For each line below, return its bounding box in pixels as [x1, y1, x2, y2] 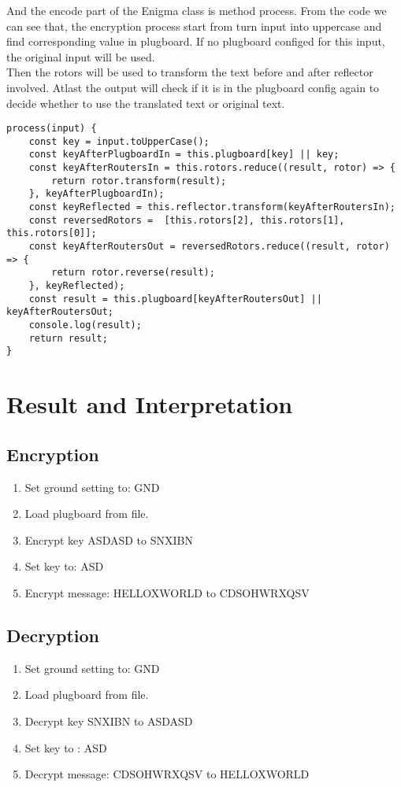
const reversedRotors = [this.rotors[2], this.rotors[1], [28, 214, 345, 226]
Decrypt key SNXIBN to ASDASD [24, 712, 193, 729]
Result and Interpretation [6, 388, 293, 420]
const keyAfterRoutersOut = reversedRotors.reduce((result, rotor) [28, 241, 390, 253]
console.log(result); [28, 320, 142, 331]
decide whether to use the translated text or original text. [6, 94, 285, 111]
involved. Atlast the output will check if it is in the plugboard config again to [6, 79, 380, 95]
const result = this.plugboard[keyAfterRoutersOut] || [28, 293, 322, 305]
